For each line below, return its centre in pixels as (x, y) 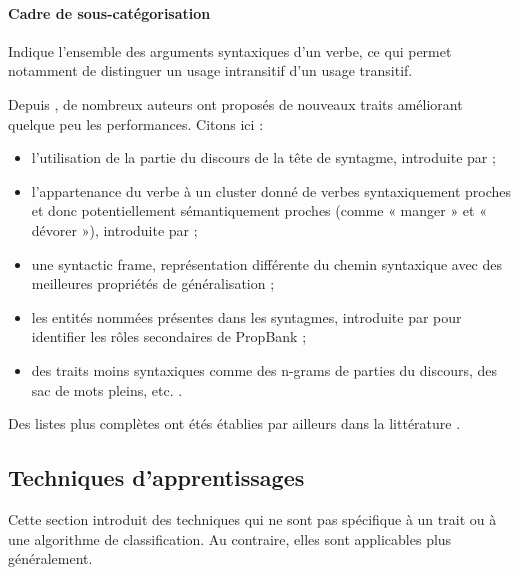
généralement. (50, 558)
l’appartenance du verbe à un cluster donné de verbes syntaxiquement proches (271, 190)
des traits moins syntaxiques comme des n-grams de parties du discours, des (264, 369)
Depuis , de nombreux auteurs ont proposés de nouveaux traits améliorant (235, 103)
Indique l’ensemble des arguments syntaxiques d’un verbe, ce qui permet (230, 50)
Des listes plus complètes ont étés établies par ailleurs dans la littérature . (234, 423)
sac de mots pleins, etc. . (107, 389)
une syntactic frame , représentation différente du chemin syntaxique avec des (267, 263)
